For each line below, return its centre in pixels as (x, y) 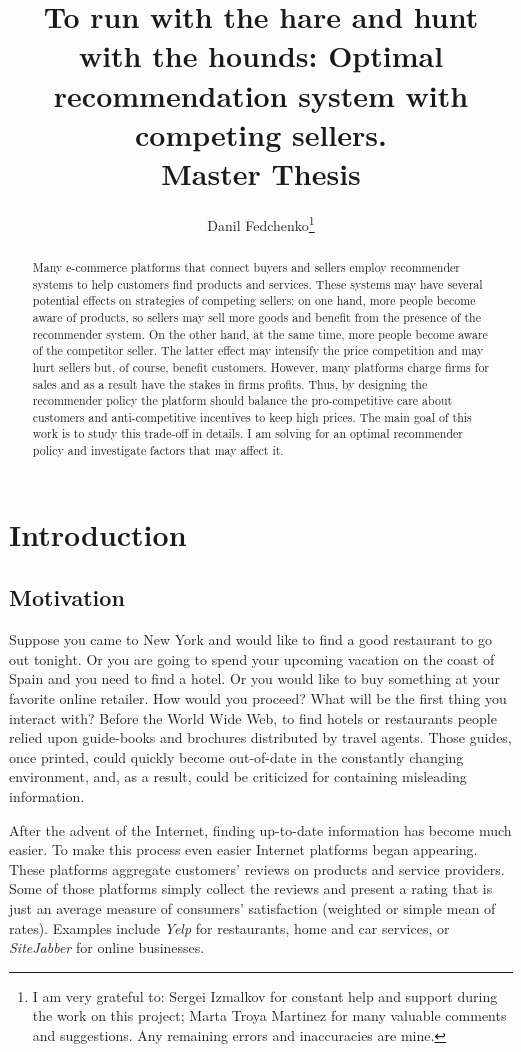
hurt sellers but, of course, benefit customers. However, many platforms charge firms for (261, 366)
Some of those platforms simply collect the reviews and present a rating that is (251, 888)
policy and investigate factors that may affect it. (158, 450)
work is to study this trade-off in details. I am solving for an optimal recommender (247, 433)
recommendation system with (261, 94)
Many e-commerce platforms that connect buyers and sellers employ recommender (246, 266)
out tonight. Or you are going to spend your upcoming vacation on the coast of (252, 658)
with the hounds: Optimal (261, 55)
